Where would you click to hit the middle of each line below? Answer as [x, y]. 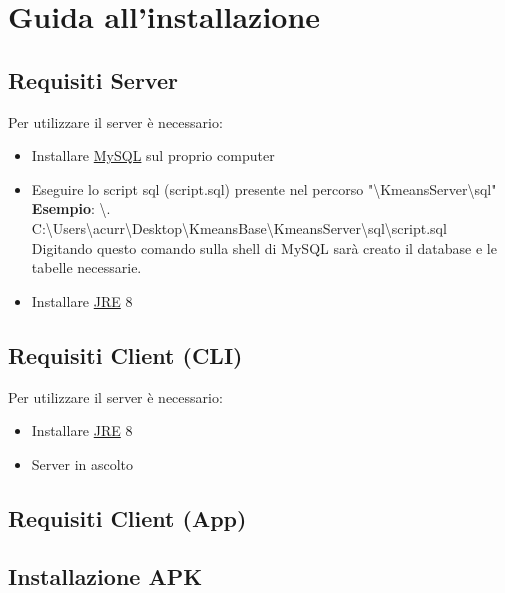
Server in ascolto [82, 463]
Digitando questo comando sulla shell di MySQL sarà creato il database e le [264, 247]
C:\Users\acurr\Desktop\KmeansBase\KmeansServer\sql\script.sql [239, 227]
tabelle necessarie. [86, 267]
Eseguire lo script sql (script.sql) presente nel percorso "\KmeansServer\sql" [264, 188]
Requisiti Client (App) [127, 517]
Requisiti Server [93, 79]
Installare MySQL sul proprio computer [153, 155]
